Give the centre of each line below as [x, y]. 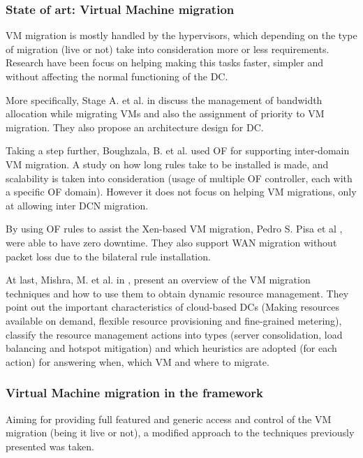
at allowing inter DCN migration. [77, 205]
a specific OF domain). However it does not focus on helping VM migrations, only [181, 192]
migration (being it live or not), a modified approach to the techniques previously [180, 433]
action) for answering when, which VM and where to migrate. [138, 361]
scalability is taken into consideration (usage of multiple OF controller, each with [179, 178]
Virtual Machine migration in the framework [134, 393]
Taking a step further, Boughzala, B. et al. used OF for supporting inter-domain [178, 150]
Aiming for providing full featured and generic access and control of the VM [169, 419]
